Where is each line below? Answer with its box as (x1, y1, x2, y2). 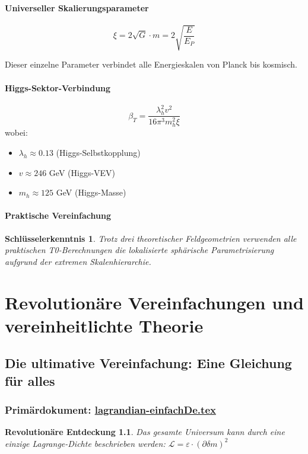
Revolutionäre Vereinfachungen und (5, 290, 304, 314)
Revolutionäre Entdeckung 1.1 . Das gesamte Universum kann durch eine (5, 426, 285, 438)
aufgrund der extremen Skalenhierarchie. (5, 255, 151, 267)
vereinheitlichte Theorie (5, 313, 204, 337)
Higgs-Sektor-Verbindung (5, 81, 111, 94)
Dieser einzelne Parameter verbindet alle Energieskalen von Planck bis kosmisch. (5, 58, 297, 71)
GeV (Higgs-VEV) (49, 166, 116, 178)
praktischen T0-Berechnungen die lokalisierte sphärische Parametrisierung (5, 244, 274, 256)
